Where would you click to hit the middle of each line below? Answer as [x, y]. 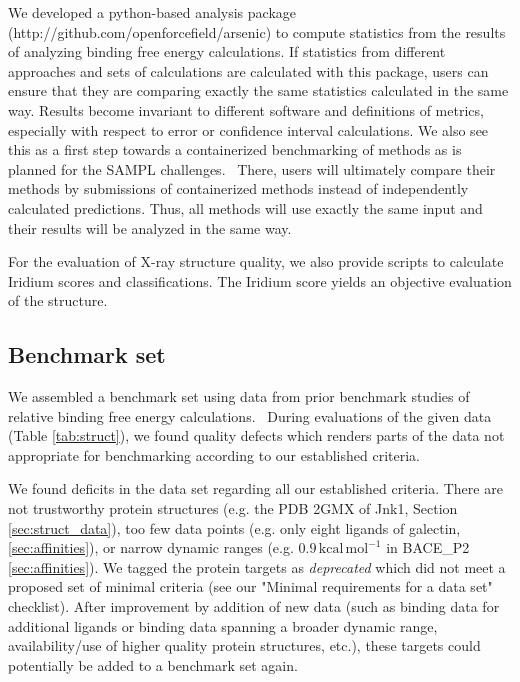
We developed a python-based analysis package [152, 12]
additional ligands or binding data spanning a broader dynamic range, [223, 625]
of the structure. [58, 300]
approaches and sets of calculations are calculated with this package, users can [248, 70]
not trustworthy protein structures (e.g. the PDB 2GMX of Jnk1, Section [233, 508]
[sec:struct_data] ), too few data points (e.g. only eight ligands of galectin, [234, 527]
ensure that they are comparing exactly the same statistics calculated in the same [258, 90]
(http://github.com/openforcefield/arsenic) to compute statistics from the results [257, 31]
